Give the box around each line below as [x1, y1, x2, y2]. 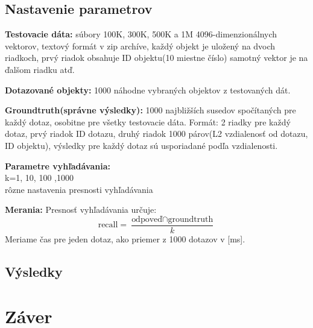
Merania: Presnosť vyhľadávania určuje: [5, 203, 157, 216]
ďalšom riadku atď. [5, 63, 75, 75]
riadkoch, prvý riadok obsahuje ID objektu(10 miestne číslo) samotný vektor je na [5, 51, 308, 64]
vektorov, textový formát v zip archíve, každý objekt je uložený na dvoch [5, 39, 276, 52]
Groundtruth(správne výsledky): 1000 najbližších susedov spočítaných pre [5, 104, 296, 116]
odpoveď [131, 215, 163, 224]
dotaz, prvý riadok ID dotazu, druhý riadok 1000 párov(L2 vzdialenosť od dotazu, [5, 127, 308, 140]
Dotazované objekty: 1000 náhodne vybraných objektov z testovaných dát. [5, 83, 291, 96]
